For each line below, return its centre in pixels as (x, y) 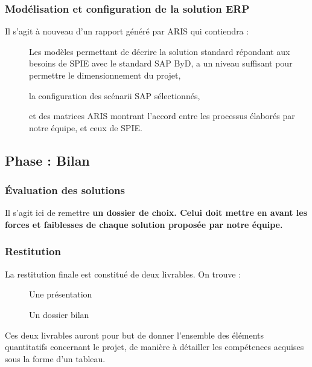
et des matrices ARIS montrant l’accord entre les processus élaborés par (162, 116)
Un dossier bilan (59, 314)
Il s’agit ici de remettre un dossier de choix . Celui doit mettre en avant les (156, 213)
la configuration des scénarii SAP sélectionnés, (115, 95)
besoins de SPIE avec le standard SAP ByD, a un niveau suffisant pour (161, 63)
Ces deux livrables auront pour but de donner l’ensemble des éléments (135, 335)
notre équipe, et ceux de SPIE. (86, 127)
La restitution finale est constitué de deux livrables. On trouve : (123, 274)
